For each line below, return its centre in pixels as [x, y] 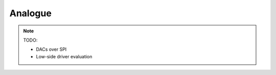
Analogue [31, 13]
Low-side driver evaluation [64, 56]
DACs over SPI [51, 49]
